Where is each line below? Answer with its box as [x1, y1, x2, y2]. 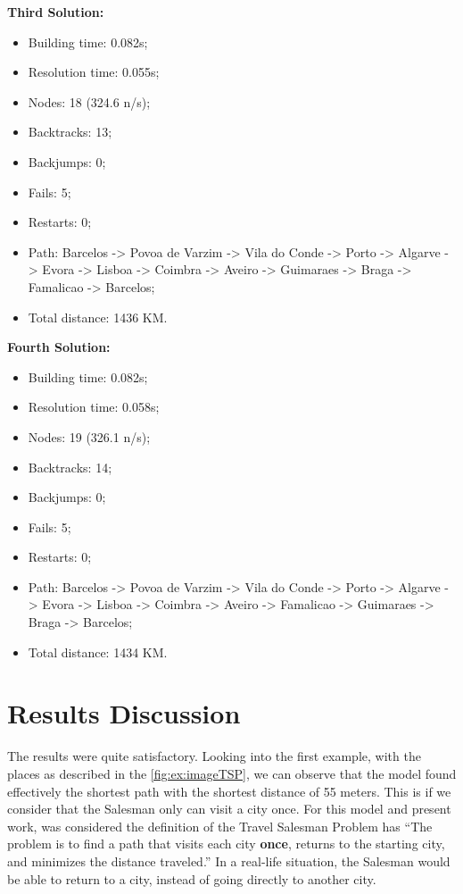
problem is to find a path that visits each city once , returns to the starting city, [7, 834, 445, 853]
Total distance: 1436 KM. [28, 307, 168, 326]
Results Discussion [7, 695, 241, 731]
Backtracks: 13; [28, 122, 112, 141]
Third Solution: [7, 3, 104, 21]
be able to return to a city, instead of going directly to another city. [7, 869, 376, 888]
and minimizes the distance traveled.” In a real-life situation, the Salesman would [7, 851, 451, 870]
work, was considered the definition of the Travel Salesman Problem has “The [7, 816, 433, 835]
